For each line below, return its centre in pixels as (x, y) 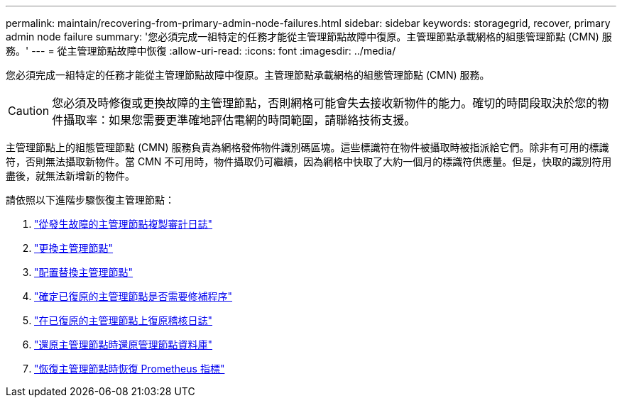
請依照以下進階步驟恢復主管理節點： (90, 200)
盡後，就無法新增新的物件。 (70, 176)
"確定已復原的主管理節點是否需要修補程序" (133, 296)
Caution (29, 111)
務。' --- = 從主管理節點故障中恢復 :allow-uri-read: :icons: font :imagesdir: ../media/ (201, 51)
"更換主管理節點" (74, 248)
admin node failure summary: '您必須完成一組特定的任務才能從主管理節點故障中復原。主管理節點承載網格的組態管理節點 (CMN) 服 (309, 37)
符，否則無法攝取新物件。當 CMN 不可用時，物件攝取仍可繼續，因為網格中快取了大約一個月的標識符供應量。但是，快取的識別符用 (309, 161)
